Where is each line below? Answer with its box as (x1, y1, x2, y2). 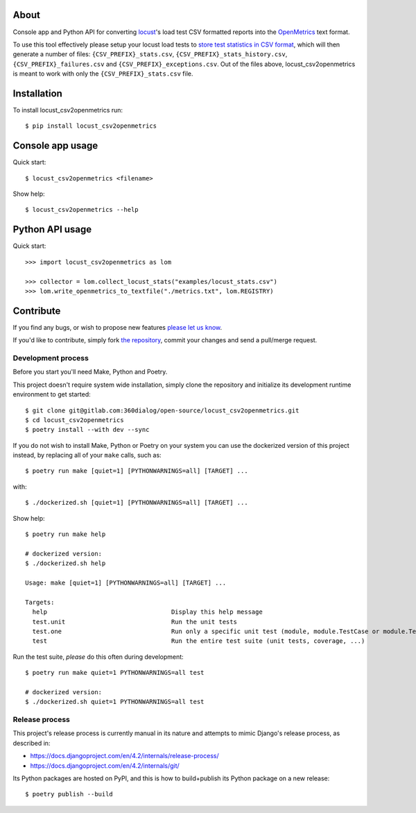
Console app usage (12, 140, 98, 152)
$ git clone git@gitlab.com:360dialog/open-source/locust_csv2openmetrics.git (25, 406, 300, 414)
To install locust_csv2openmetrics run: (12, 106, 123, 114)
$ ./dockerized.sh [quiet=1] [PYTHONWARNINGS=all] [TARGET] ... (25, 498, 249, 507)
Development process (12, 353, 89, 362)
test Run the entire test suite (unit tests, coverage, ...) (32, 637, 365, 645)
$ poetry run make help (25, 530, 106, 538)
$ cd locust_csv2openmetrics (25, 416, 124, 424)
